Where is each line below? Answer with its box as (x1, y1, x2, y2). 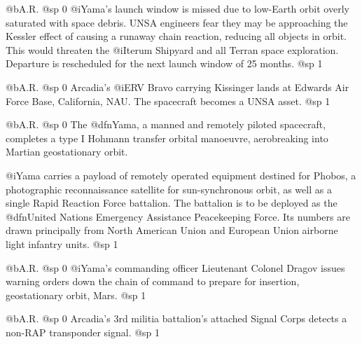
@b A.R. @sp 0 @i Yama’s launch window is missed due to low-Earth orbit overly (6, 1, 349, 15)
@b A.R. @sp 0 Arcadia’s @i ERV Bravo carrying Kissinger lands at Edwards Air (6, 79, 349, 94)
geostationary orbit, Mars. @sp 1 (6, 287, 146, 302)
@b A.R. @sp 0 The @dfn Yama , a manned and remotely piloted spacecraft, (6, 117, 326, 132)
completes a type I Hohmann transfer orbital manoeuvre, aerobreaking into (6, 130, 328, 145)
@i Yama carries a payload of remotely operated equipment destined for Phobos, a (6, 167, 356, 182)
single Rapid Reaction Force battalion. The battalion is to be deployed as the (6, 195, 337, 210)
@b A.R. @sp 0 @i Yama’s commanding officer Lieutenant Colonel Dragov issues (6, 260, 345, 275)
